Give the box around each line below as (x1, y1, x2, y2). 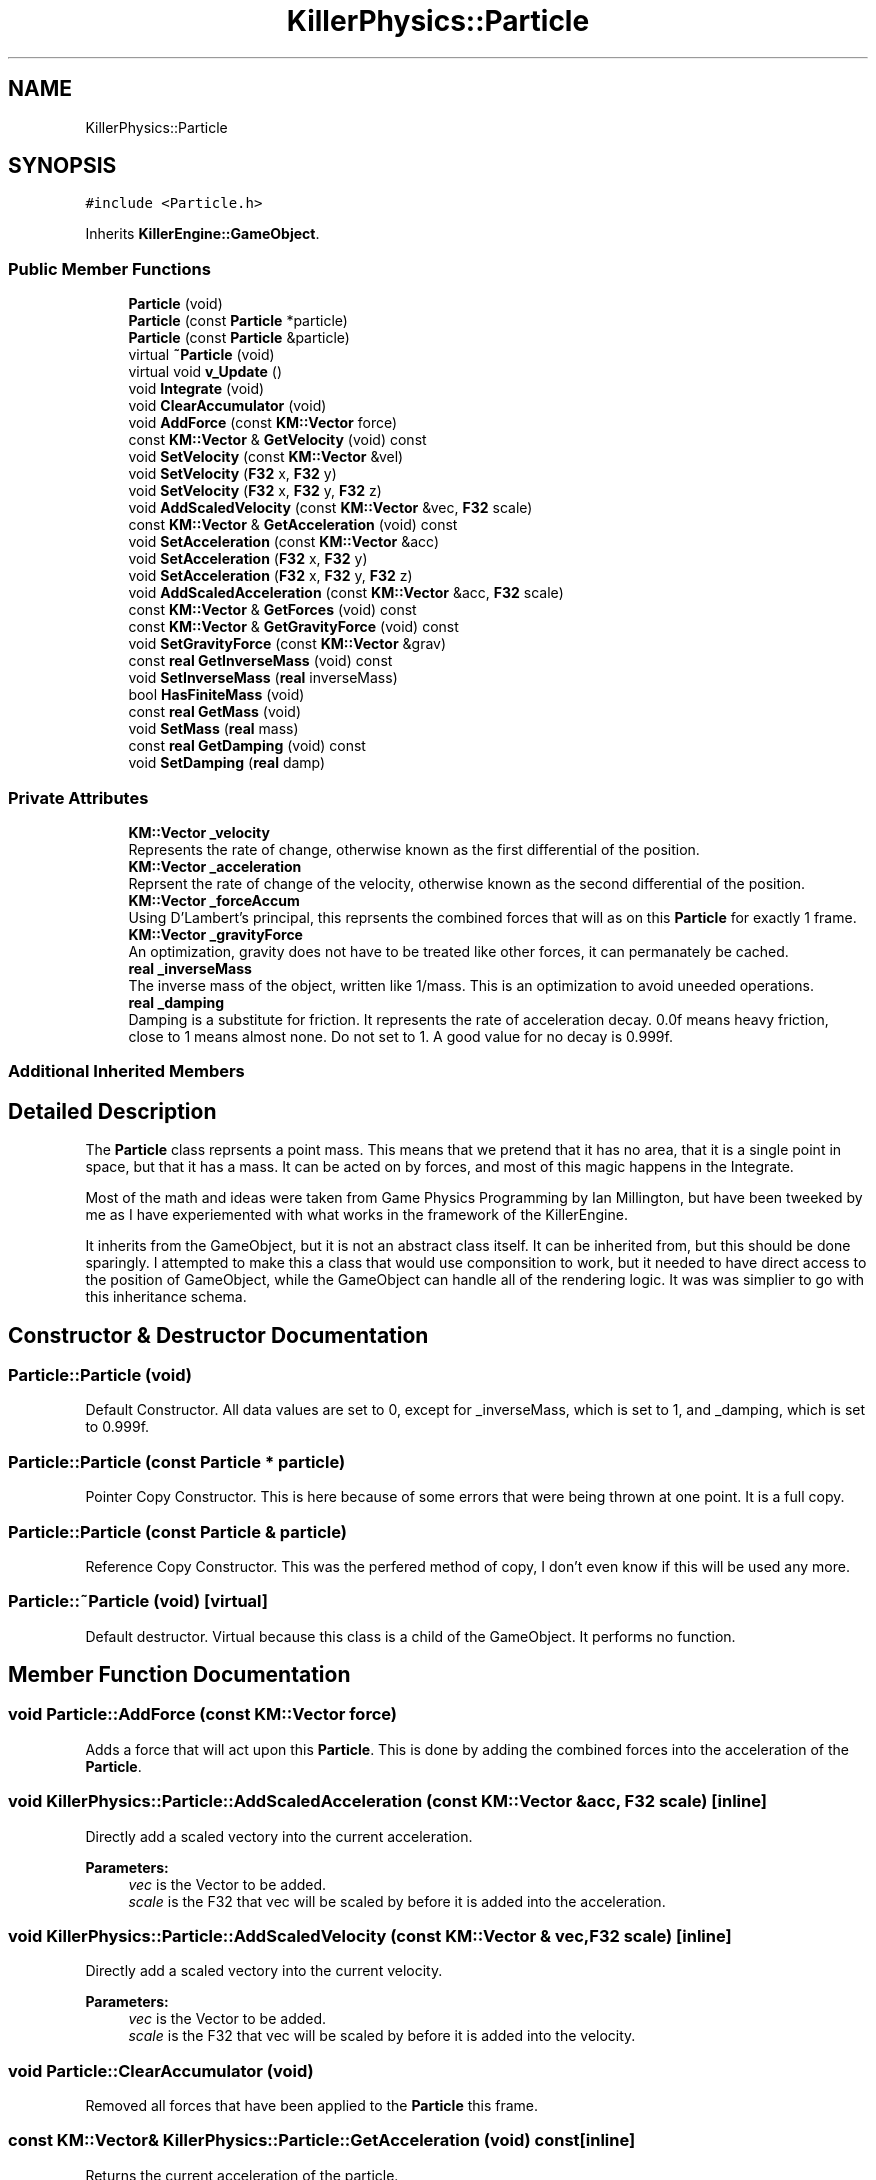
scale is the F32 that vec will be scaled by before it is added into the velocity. (128, 2027, 636, 2045)
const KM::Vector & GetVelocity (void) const (128, 431, 427, 449)
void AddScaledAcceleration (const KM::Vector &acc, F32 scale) (128, 584, 564, 602)
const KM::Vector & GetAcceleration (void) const (128, 516, 458, 534)
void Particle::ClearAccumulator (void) (8, 2060, 314, 2081)
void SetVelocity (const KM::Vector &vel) (128, 448, 404, 466)
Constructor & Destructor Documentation (8, 1322, 429, 1348)
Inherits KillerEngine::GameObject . (85, 225, 320, 243)
